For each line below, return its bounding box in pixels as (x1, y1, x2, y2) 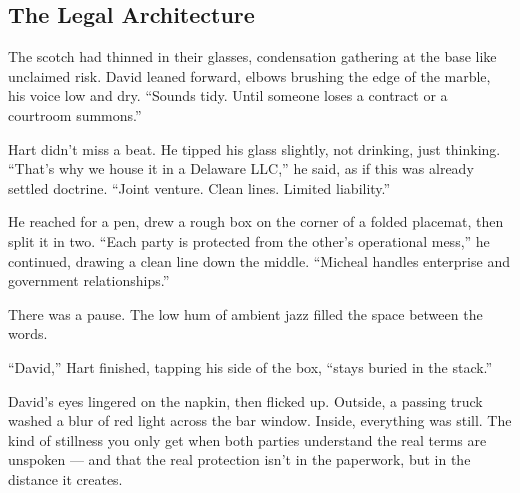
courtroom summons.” (8, 104, 142, 125)
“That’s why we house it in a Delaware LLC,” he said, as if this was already (8, 158, 474, 179)
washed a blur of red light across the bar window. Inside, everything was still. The (8, 410, 512, 431)
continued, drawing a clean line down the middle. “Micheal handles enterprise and (8, 250, 510, 271)
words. (8, 323, 48, 344)
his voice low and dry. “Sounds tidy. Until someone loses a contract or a (8, 85, 448, 106)
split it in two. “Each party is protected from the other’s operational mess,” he (8, 230, 490, 251)
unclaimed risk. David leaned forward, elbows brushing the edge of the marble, (8, 65, 491, 86)
